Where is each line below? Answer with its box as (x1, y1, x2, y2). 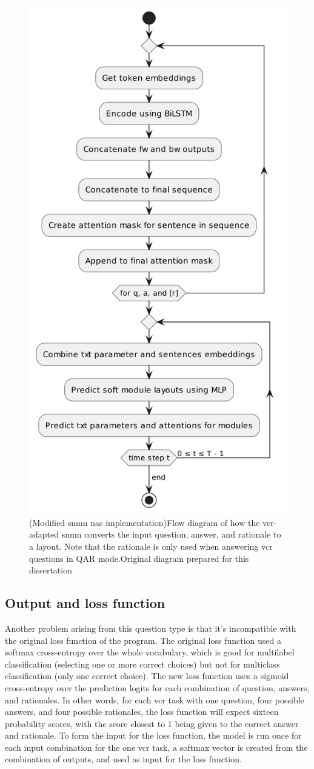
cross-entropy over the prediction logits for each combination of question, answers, (5, 681, 310, 694)
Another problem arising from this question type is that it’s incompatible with (5, 621, 296, 634)
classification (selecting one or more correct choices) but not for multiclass (5, 657, 280, 670)
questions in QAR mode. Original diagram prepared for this (29, 552, 249, 564)
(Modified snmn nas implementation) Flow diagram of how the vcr (29, 516, 274, 528)
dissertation (29, 564, 72, 576)
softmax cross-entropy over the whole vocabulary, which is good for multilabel (5, 646, 295, 658)
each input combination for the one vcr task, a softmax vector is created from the (5, 740, 308, 753)
